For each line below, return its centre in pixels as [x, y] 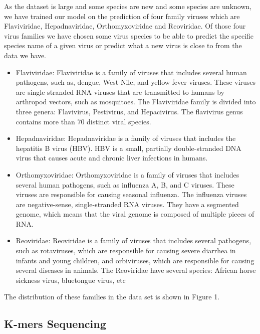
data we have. [25, 55]
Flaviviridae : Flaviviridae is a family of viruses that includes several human [131, 72]
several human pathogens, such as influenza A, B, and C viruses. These [125, 184]
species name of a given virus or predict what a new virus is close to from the [123, 45]
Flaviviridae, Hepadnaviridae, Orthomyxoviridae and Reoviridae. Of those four [125, 26]
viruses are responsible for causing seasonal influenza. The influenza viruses [131, 194]
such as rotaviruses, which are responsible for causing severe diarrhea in [126, 250]
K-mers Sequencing [55, 324]
